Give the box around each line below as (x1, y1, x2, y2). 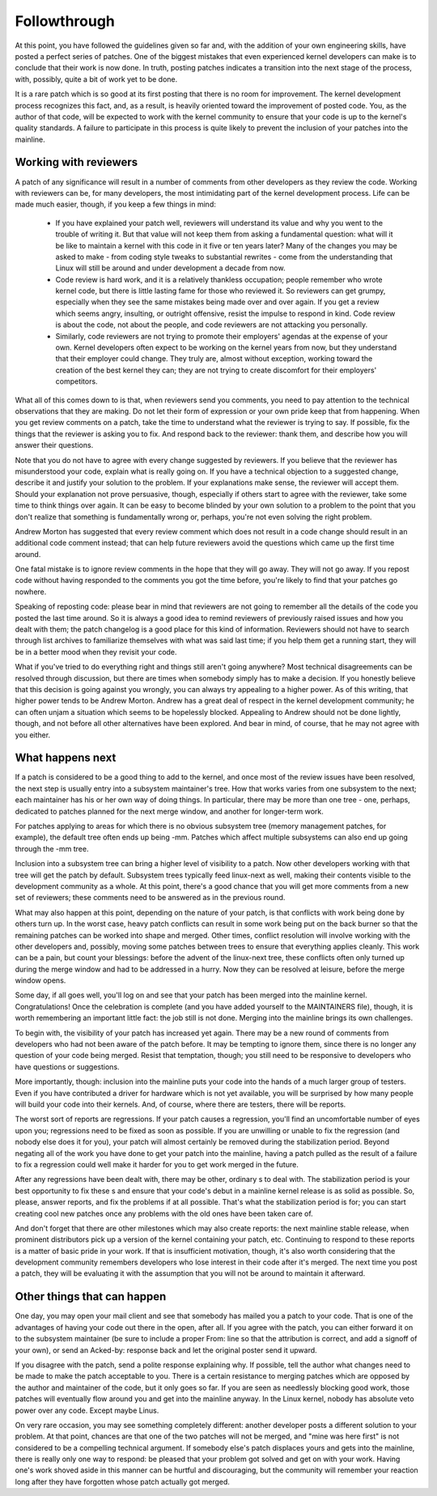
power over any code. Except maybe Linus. (15, 1405, 159, 1415)
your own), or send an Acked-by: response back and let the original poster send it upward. (15, 1345, 317, 1355)
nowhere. (15, 587, 47, 597)
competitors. (55, 376, 98, 386)
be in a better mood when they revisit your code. (15, 647, 177, 657)
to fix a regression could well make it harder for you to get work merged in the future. (15, 1159, 299, 1169)
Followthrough (15, 12, 115, 30)
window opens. (15, 975, 66, 985)
